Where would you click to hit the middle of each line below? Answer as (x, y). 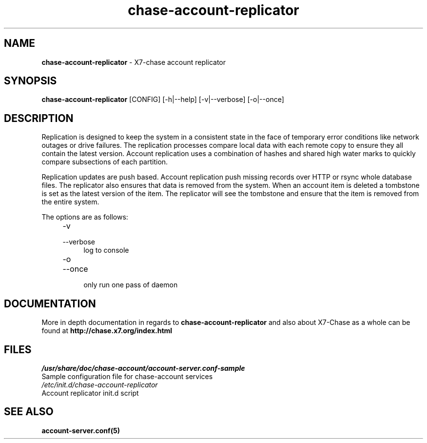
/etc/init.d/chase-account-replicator (100, 384)
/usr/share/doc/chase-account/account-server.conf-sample (143, 368)
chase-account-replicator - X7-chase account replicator (134, 62)
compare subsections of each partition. (105, 162)
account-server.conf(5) (81, 430)
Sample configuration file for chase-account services (127, 376)
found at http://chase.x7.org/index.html (107, 331)
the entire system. (70, 202)
